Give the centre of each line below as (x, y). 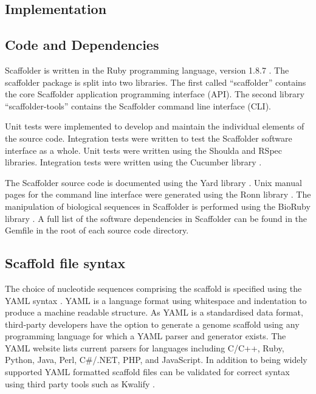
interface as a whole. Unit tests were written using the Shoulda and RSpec (143, 150)
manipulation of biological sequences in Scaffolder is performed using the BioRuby (158, 206)
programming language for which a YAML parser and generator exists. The (146, 336)
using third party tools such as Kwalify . (80, 383)
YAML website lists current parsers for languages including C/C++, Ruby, (145, 347)
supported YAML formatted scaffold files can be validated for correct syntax (147, 372)
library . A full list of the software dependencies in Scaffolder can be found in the (156, 218)
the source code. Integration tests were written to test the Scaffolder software (149, 138)
